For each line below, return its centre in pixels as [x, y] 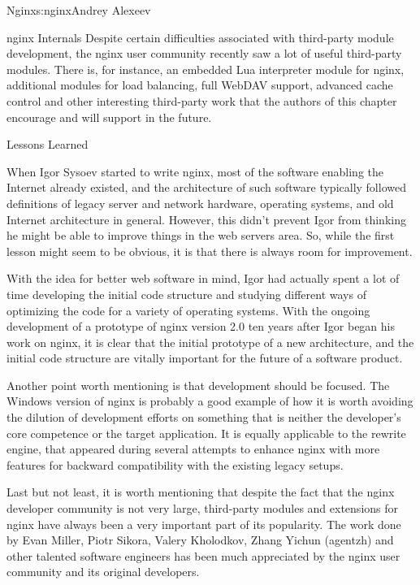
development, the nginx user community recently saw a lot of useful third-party [204, 53]
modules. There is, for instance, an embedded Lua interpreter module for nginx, [206, 69]
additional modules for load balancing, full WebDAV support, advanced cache [200, 85]
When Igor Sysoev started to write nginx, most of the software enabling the [195, 171]
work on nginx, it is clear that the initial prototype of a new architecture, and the [210, 342]
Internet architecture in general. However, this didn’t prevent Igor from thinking [206, 219]
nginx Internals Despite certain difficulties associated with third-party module [200, 37]
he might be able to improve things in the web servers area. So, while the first [201, 235]
